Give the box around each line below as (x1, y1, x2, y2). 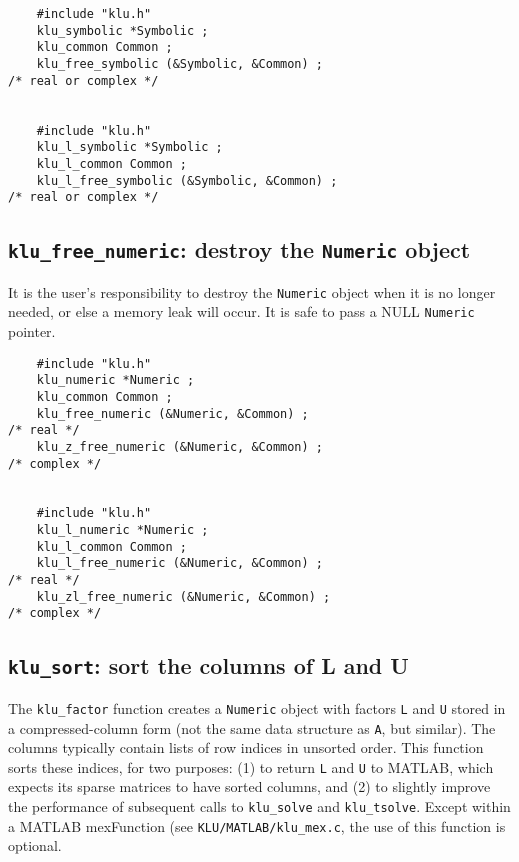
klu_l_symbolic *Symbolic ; (36, 140, 223, 155)
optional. (8, 835, 62, 856)
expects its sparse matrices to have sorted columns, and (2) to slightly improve (8, 776, 491, 797)
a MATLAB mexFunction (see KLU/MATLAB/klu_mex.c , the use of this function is (8, 815, 506, 836)
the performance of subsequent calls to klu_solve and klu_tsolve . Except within (8, 796, 511, 816)
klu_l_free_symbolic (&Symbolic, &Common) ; (36, 173, 338, 188)
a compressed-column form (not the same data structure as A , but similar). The (8, 717, 496, 738)
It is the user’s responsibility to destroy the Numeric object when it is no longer (8, 281, 496, 302)
